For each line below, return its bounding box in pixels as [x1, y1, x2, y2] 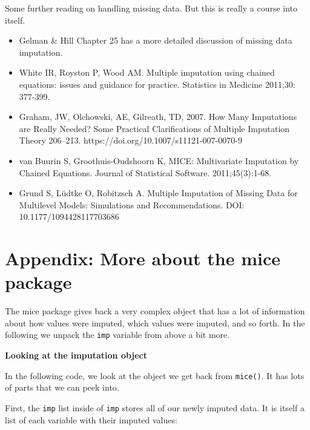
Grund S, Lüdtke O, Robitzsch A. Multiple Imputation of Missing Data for [19, 187, 298, 199]
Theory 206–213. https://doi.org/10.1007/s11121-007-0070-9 [19, 134, 242, 147]
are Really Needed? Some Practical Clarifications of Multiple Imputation [19, 122, 290, 134]
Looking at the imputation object [5, 349, 148, 362]
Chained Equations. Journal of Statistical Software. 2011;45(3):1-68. [19, 166, 272, 179]
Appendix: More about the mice [5, 246, 280, 271]
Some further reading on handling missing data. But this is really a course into [5, 2, 298, 14]
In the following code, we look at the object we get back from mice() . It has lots [5, 369, 305, 382]
